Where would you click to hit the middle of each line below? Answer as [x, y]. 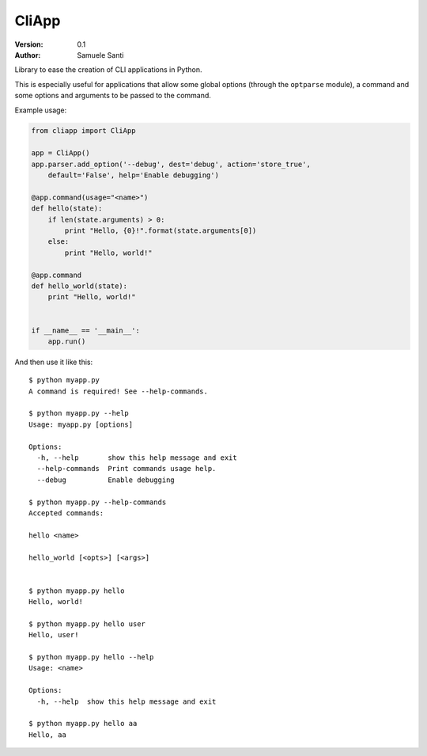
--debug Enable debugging [106, 480]
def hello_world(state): [79, 286]
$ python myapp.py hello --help [91, 657]
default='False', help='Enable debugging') [133, 175]
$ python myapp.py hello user [87, 624]
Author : [28, 55]
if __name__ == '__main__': [85, 330]
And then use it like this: [54, 362]
